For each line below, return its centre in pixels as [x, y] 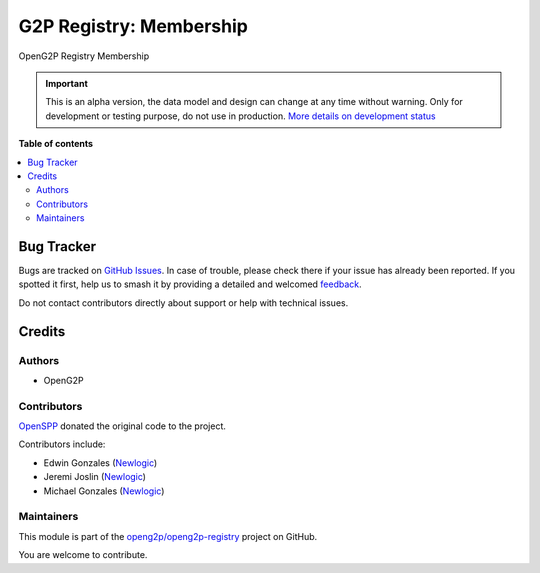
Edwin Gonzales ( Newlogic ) [100, 462]
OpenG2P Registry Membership [84, 56]
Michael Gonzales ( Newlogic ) [104, 491]
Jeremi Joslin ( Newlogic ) [95, 477]
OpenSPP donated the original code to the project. [122, 426]
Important [67, 83]
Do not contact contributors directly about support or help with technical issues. [183, 302]
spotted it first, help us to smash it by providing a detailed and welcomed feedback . [190, 284]
